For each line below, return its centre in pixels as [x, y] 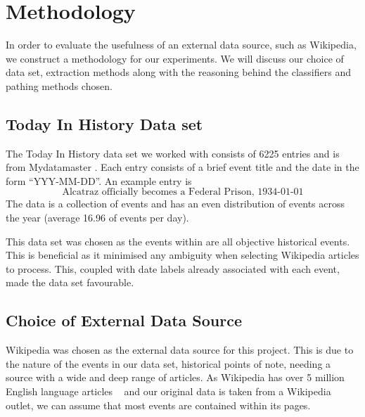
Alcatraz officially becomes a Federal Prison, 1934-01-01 [183, 192]
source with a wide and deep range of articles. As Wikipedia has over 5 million [175, 377]
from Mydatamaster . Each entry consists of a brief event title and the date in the [182, 167]
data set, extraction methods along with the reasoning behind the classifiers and [178, 72]
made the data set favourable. [70, 282]
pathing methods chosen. [59, 85]
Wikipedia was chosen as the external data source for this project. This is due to [180, 350]
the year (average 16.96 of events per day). [97, 218]
